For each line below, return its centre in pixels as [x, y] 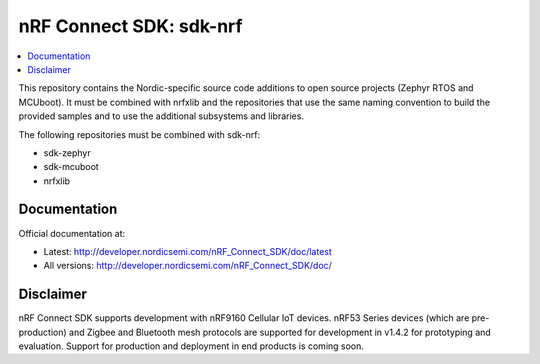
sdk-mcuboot [71, 167]
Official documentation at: [71, 233]
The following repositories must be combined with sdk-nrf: [139, 134]
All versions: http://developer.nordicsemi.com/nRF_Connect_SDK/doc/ [187, 266]
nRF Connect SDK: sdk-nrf [130, 26]
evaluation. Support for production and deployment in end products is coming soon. [191, 346]
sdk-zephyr [67, 152]
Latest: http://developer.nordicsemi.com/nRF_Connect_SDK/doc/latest [187, 251]
